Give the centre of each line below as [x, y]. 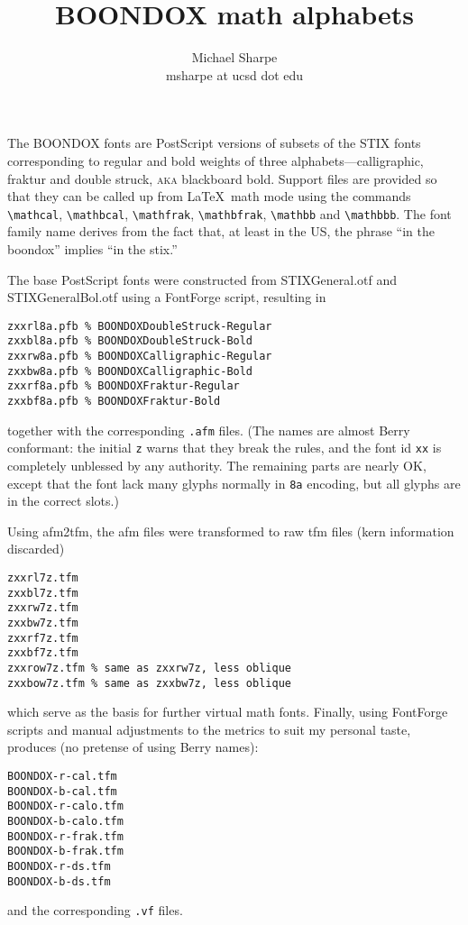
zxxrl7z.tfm [43, 578]
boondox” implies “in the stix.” [92, 248]
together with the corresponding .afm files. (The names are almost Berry [209, 430]
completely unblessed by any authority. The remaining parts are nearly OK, [217, 465]
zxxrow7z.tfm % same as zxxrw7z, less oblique [149, 668]
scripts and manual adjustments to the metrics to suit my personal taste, [209, 729]
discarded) [36, 549]
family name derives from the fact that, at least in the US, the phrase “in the [221, 231]
